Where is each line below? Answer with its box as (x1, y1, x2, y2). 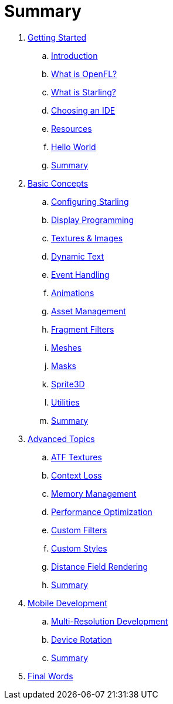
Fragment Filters (51, 324, 114, 334)
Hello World (51, 141, 96, 152)
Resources (51, 123, 92, 134)
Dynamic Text (51, 251, 104, 261)
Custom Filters (51, 524, 107, 535)
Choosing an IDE (51, 105, 116, 115)
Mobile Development (28, 597, 107, 608)
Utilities (51, 397, 80, 407)
